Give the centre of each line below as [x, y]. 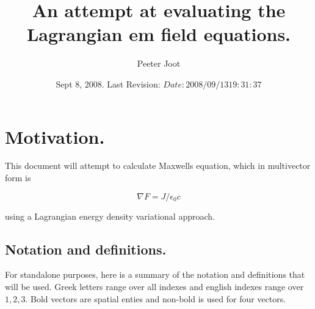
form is [18, 178]
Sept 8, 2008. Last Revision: [108, 84]
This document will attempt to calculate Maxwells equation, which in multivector [158, 166]
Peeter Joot [159, 63]
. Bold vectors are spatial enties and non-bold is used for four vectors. [156, 298]
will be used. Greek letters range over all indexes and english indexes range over [154, 287]
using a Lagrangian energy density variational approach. [110, 216]
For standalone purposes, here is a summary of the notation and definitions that [155, 274]
